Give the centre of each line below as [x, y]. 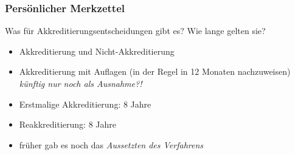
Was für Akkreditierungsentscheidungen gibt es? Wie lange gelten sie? [135, 31]
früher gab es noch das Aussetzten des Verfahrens [111, 144]
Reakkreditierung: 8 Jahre [68, 124]
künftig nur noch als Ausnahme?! [81, 83]
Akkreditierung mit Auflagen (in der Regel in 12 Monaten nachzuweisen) [155, 71]
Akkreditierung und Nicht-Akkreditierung [97, 51]
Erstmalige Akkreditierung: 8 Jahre [85, 104]
